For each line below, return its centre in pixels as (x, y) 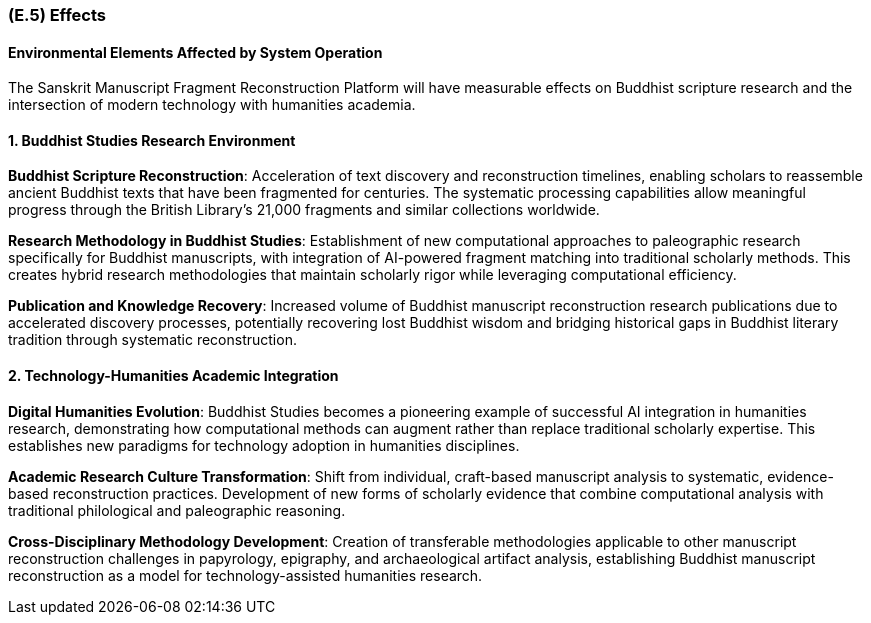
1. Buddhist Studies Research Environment (152, 140)
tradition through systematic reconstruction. (152, 340)
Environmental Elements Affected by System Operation (195, 52)
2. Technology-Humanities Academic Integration (173, 376)
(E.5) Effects (57, 15)
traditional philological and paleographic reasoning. (177, 510)
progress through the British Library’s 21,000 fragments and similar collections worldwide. (304, 210)
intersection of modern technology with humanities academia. (212, 105)
